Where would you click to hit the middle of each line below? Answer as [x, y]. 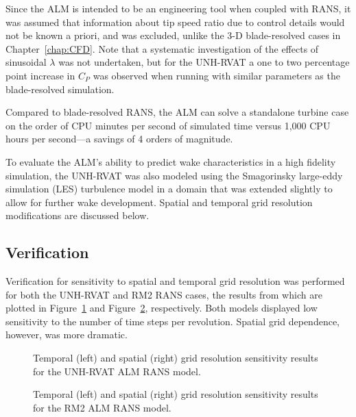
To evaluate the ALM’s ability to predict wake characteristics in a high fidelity [171, 161]
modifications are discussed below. [78, 215]
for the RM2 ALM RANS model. [102, 407]
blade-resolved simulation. [60, 89]
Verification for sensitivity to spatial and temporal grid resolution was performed [175, 281]
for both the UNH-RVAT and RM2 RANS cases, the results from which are [164, 294]
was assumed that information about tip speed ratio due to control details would [175, 22]
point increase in [40, 75]
